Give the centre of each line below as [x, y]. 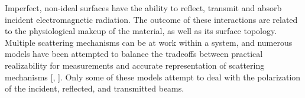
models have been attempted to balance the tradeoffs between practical [134, 54]
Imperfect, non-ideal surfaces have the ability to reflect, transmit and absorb [143, 8]
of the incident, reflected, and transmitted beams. [95, 88]
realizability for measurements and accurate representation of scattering [135, 65]
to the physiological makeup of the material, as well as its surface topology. [141, 31]
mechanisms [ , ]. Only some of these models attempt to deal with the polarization [153, 77]
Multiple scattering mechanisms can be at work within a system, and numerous [149, 42]
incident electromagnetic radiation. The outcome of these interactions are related [151, 19]
